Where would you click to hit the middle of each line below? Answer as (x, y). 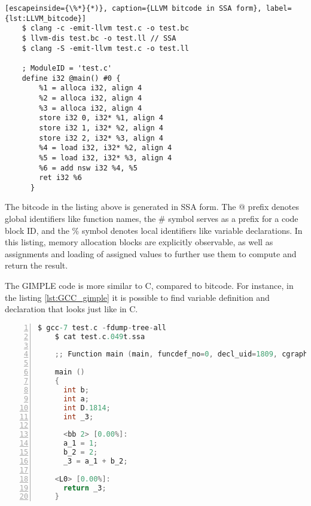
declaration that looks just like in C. (71, 309)
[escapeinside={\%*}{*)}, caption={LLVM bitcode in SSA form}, (133, 8)
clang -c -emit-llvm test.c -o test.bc (109, 28)
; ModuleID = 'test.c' (67, 68)
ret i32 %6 (60, 178)
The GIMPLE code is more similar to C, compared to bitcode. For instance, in (149, 286)
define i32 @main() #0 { (71, 78)
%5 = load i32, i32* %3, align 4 (106, 158)
